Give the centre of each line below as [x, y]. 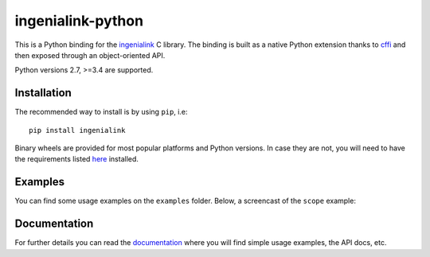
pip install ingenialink [77, 130]
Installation [43, 93]
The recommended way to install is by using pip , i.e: [101, 112]
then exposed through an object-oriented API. [90, 55]
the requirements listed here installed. [77, 159]
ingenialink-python [79, 21]
